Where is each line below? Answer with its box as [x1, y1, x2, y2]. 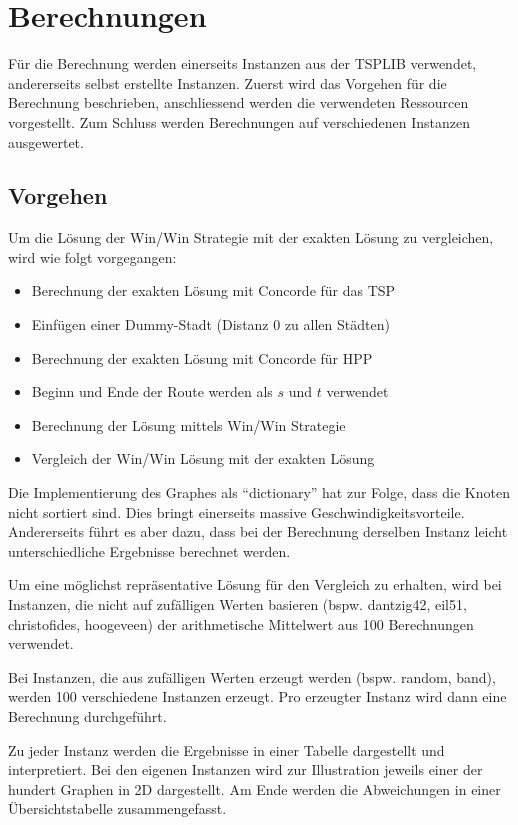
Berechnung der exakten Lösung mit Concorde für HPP [31, 347, 373, 368]
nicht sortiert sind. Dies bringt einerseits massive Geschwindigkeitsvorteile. [8, 501, 465, 522]
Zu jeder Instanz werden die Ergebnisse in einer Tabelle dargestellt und [8, 739, 445, 760]
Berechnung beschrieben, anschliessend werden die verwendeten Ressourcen [8, 92, 469, 113]
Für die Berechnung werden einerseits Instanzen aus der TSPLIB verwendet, [8, 53, 477, 74]
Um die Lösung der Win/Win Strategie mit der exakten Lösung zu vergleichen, [8, 227, 494, 248]
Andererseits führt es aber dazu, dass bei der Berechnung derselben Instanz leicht [8, 521, 508, 542]
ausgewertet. [8, 131, 84, 152]
